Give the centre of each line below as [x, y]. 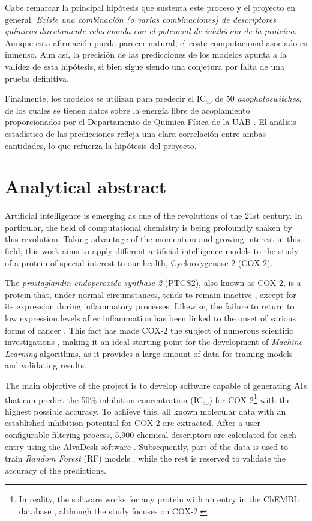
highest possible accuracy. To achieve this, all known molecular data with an [145, 411]
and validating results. [46, 365]
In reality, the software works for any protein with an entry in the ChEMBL [159, 499]
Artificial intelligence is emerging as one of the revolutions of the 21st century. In [154, 215]
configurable [27, 434]
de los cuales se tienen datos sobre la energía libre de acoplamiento [127, 110]
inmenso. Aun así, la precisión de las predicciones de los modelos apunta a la [146, 54]
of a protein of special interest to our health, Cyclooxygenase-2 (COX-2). [139, 262]
